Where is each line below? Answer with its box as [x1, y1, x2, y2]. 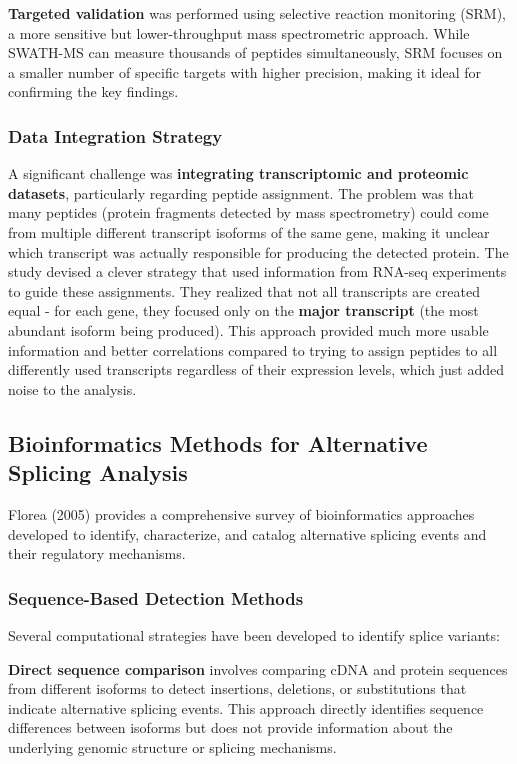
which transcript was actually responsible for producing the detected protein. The [8, 241, 509, 262]
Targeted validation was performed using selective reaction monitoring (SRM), [8, 3, 507, 23]
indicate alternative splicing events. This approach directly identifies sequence [8, 697, 484, 718]
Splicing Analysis [8, 457, 188, 488]
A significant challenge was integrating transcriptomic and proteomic [8, 163, 469, 184]
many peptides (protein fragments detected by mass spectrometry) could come [8, 202, 489, 223]
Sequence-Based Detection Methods [8, 585, 304, 610]
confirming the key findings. [8, 81, 179, 102]
